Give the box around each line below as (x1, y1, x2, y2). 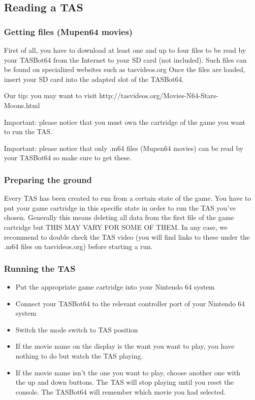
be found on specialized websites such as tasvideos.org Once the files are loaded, (4, 64, 245, 74)
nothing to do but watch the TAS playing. (15, 350, 143, 361)
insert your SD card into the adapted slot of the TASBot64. (4, 73, 184, 84)
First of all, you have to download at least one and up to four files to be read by (4, 45, 246, 55)
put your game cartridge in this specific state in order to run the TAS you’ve (4, 202, 236, 213)
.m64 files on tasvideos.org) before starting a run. (4, 241, 153, 252)
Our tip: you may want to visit (4, 90, 97, 101)
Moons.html (4, 100, 40, 110)
